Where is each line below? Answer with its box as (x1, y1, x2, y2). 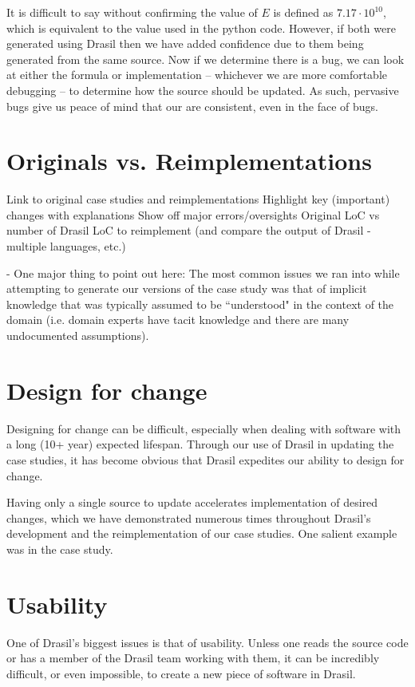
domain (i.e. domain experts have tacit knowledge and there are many (6, 311, 350, 328)
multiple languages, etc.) (6, 238, 126, 255)
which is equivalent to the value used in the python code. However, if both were (6, 19, 396, 36)
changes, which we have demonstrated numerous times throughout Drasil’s (6, 509, 371, 526)
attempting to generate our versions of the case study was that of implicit (6, 280, 367, 297)
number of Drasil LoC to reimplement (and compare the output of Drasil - (6, 222, 371, 239)
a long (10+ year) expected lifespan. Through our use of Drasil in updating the (6, 436, 394, 452)
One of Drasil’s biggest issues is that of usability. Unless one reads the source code (6, 634, 409, 650)
